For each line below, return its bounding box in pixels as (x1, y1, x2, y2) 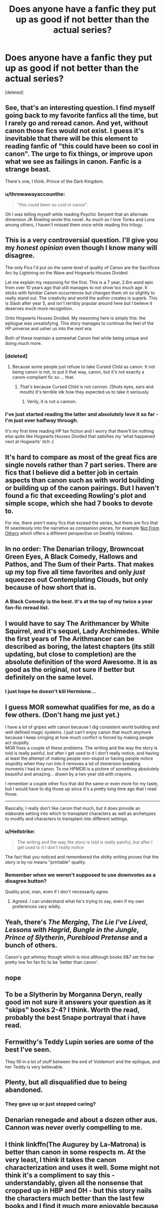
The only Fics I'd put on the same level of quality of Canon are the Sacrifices (5, 265, 160, 270)
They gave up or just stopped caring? (5, 1101, 96, 1107)
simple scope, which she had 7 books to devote (5, 499, 153, 507)
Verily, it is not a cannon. (27, 399, 77, 404)
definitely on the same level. (5, 673, 94, 681)
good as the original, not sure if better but (5, 665, 135, 673)
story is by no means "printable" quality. (5, 859, 86, 865)
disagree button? (5, 877, 47, 884)
